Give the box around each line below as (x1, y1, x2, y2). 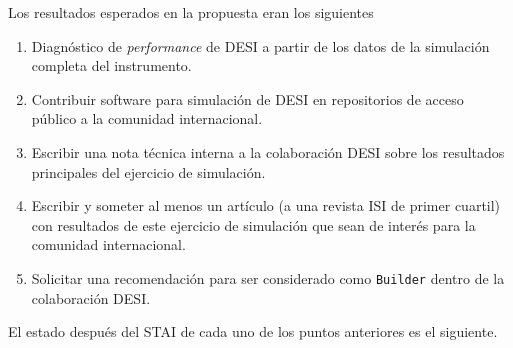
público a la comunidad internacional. (31, 108, 263, 129)
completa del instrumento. (31, 55, 192, 76)
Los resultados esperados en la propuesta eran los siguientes (8, 2, 374, 22)
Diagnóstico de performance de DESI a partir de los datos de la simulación (31, 35, 490, 56)
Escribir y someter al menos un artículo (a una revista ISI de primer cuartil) (31, 195, 501, 216)
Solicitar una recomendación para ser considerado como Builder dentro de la (31, 267, 505, 288)
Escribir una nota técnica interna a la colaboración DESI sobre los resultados (31, 141, 505, 162)
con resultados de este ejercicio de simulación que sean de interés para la (31, 214, 476, 235)
